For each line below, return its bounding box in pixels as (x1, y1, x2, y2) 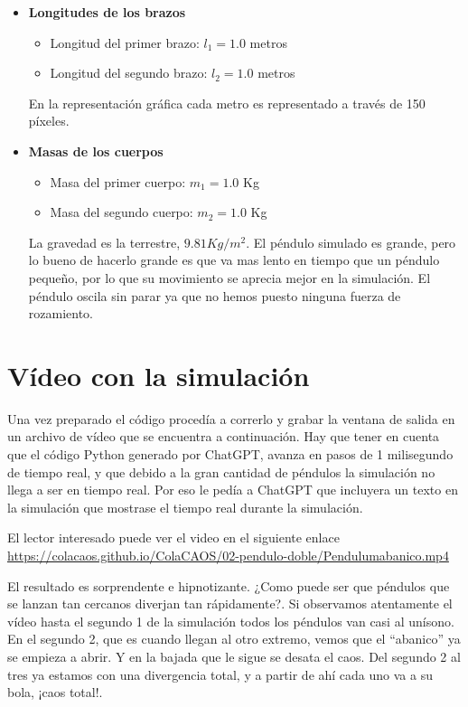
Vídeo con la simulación (7, 356, 310, 393)
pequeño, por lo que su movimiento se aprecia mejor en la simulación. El (28, 268, 431, 287)
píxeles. (28, 111, 70, 130)
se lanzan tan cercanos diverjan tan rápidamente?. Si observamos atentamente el (7, 594, 453, 613)
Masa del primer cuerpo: (50, 172, 186, 191)
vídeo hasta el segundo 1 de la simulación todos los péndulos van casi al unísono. (7, 611, 454, 630)
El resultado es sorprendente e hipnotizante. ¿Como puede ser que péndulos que (7, 576, 450, 595)
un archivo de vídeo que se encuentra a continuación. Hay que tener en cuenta (7, 427, 440, 446)
